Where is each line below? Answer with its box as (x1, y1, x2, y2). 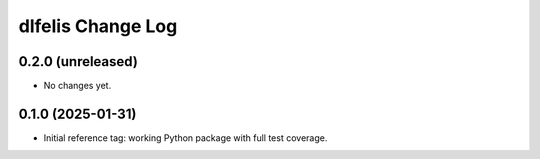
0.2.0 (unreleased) (18, 53, 139, 70)
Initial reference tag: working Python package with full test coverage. (43, 131, 328, 144)
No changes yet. (43, 80, 112, 92)
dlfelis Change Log (18, 15, 178, 37)
